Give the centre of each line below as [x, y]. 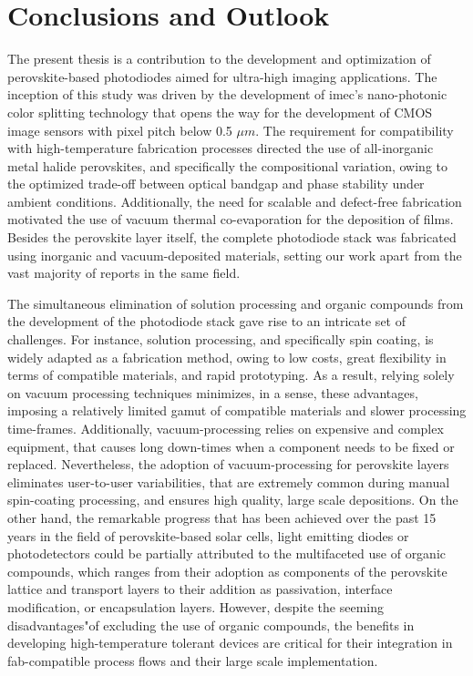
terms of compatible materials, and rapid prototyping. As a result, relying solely [231, 375]
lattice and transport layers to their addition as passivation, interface [200, 589]
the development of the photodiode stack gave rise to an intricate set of [206, 321]
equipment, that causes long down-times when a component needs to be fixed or [231, 446]
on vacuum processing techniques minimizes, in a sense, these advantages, [213, 392]
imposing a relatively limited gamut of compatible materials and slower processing [237, 410]
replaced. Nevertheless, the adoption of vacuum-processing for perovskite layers [228, 464]
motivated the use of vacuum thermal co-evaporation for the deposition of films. [231, 219]
